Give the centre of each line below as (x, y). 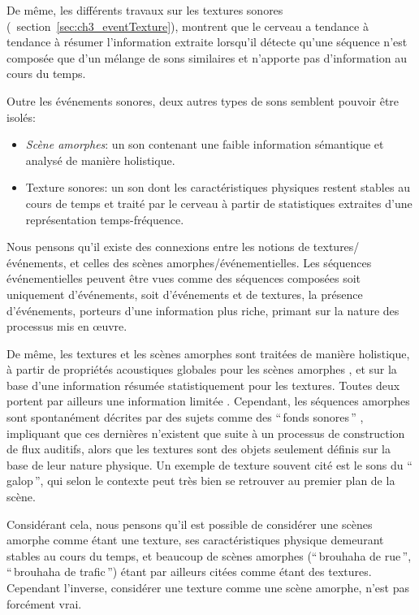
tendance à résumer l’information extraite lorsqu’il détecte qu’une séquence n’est (207, 42)
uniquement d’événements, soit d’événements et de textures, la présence (185, 294)
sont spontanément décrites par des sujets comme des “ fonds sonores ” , (185, 417)
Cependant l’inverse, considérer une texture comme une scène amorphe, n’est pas (208, 587)
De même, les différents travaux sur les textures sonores (145, 10)
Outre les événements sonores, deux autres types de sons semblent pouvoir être (203, 100)
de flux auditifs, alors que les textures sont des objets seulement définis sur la (199, 449)
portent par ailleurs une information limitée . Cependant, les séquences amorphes (208, 401)
